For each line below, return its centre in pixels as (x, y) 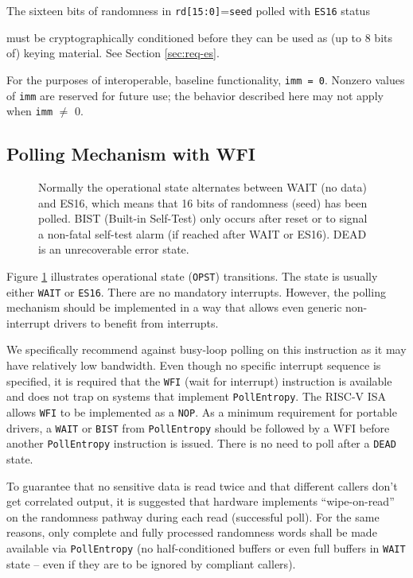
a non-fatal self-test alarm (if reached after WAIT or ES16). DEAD (203, 233)
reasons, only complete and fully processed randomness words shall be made (192, 532)
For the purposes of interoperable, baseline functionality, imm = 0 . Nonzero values (206, 79)
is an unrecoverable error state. (114, 249)
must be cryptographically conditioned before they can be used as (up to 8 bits (200, 37)
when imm (30, 111)
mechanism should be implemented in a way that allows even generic (174, 307)
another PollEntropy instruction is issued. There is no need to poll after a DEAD (201, 443)
